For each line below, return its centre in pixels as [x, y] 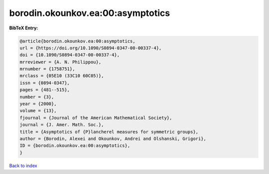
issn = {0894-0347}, [45, 83]
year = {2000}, [38, 104]
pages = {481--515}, [45, 90]
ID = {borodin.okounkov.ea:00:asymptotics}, [75, 146]
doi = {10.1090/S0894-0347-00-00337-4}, [69, 55]
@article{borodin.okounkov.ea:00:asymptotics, [77, 41]
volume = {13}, [38, 111]
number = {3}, [37, 97]
